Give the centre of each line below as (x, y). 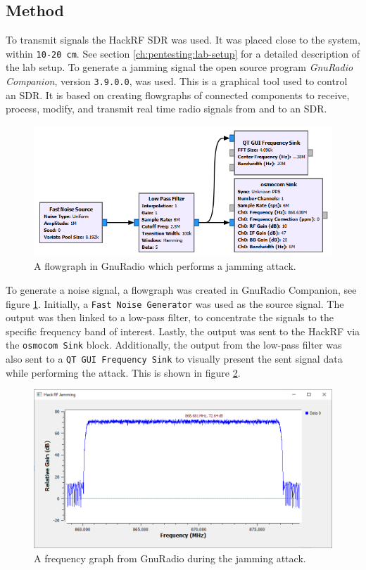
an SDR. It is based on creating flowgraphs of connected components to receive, (178, 95)
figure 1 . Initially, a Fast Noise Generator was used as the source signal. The (175, 303)
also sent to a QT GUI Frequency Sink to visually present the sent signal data (174, 359)
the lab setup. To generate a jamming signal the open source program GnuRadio (179, 67)
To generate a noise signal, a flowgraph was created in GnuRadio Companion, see (181, 289)
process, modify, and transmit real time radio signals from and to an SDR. (166, 109)
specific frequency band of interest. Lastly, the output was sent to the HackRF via (183, 331)
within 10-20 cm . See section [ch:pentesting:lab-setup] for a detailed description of (183, 53)
